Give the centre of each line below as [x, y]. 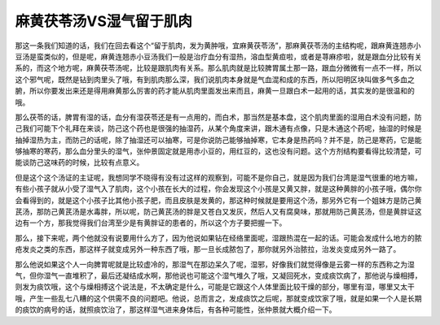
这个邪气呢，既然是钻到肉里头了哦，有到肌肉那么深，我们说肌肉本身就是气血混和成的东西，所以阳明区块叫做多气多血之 [215, 79]
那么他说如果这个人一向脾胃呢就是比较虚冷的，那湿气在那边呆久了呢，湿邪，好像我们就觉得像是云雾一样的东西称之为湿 [215, 264]
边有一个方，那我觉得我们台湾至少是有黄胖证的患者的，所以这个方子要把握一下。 [151, 223]
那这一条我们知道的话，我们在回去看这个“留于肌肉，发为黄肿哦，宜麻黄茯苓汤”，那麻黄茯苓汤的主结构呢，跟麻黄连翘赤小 [218, 45]
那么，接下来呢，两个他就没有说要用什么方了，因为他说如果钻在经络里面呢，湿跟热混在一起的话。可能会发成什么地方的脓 [218, 238]
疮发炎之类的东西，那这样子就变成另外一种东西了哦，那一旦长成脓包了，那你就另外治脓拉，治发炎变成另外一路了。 [208, 249]
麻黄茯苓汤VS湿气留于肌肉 [104, 21]
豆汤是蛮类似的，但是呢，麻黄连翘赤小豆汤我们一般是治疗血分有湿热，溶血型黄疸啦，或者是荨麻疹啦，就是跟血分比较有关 [218, 56]
